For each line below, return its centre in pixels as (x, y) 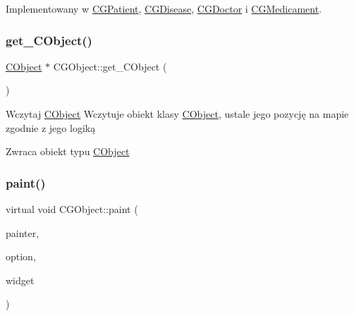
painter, (23, 232)
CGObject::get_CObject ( (110, 66)
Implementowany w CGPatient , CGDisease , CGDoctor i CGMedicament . (164, 8)
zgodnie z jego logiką (51, 127)
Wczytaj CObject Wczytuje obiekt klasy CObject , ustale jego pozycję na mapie (177, 114)
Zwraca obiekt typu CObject (68, 151)
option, (21, 256)
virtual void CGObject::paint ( (72, 209)
